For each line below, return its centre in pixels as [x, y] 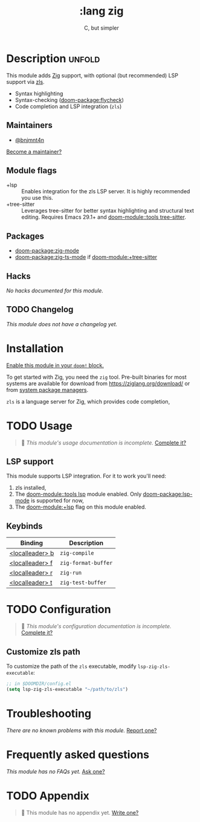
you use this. [37, 198]
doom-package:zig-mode [47, 251]
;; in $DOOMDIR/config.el [39, 684]
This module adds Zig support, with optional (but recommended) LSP [92, 75]
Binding [32, 543]
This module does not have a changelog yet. [62, 324]
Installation [35, 348]
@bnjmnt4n [29, 140]
